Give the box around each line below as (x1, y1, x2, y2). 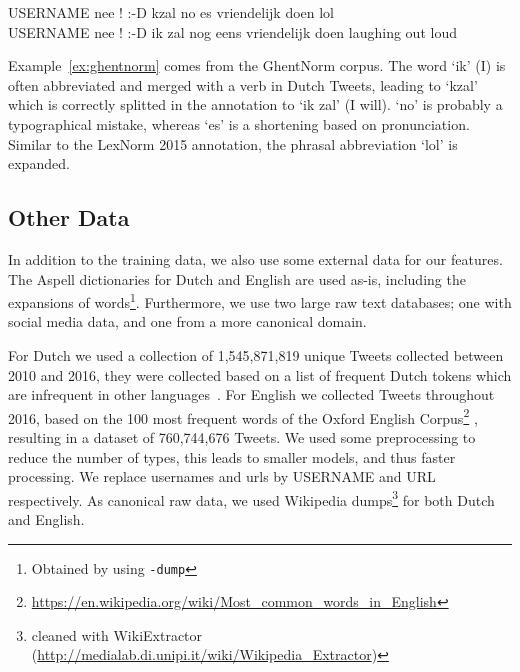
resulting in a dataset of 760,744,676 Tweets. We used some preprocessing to (8, 427, 476, 448)
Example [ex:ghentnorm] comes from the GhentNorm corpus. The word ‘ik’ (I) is (8, 55, 506, 76)
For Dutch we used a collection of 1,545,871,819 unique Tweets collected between (8, 344, 504, 365)
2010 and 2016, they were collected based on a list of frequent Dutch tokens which (8, 364, 512, 385)
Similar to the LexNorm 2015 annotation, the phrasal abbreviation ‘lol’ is (8, 133, 458, 154)
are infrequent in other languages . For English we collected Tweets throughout (8, 384, 495, 405)
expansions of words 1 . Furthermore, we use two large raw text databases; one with (8, 289, 512, 312)
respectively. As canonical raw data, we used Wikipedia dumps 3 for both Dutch (8, 486, 495, 510)
